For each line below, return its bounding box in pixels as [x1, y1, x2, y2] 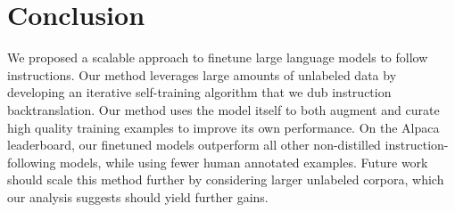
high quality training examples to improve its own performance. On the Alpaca [7, 118, 440, 136]
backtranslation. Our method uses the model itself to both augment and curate [7, 100, 440, 118]
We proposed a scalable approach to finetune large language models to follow [7, 48, 428, 67]
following [7, 152, 56, 171]
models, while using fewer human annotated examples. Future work [60, 152, 428, 171]
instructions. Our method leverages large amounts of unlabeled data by [7, 65, 397, 84]
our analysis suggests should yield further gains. [7, 187, 269, 206]
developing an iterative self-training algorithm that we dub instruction [7, 83, 392, 102]
